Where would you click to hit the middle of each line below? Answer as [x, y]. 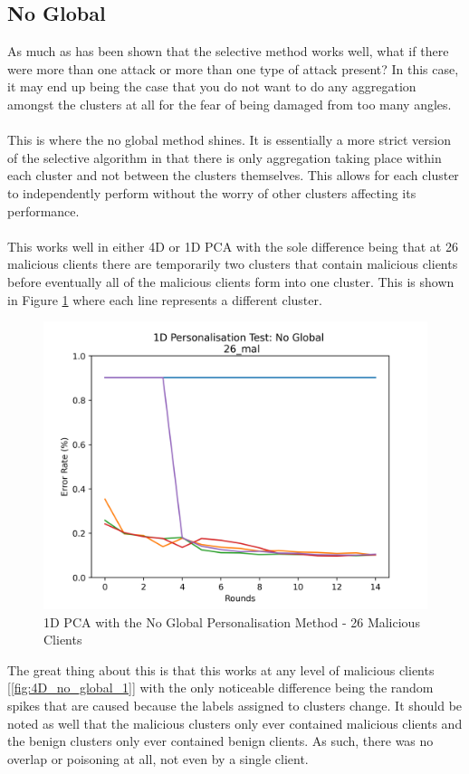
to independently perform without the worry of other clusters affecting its [212, 192]
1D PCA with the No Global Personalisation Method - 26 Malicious [232, 621]
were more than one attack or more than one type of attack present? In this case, [233, 68]
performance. [43, 210]
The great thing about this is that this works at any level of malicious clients [221, 669]
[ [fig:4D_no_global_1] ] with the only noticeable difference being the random [220, 688]
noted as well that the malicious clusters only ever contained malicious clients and [235, 723]
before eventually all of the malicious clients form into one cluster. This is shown [231, 281]
